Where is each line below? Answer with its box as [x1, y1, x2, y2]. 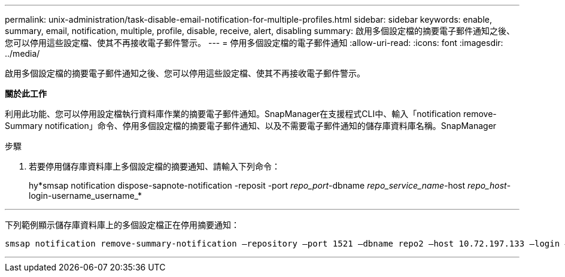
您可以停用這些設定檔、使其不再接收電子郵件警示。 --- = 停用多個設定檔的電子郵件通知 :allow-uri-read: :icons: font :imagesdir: [5, 38, 503, 48]
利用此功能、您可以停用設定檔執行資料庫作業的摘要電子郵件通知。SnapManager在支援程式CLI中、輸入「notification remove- [5, 109, 497, 119]
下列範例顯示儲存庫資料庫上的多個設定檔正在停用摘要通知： [5, 220, 239, 230]
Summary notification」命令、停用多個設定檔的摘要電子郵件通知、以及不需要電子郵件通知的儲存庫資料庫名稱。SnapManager [5, 121, 497, 131]
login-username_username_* [29, 190, 142, 201]
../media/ [5, 48, 40, 59]
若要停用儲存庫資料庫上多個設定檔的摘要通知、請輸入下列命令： [29, 161, 280, 171]
